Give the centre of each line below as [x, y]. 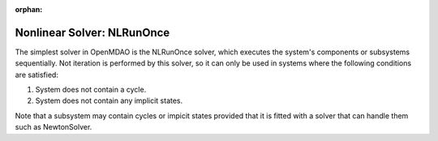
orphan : [29, 9]
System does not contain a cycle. [91, 90]
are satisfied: [36, 75]
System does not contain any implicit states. [109, 100]
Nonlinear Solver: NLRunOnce [92, 32]
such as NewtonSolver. [54, 127]
